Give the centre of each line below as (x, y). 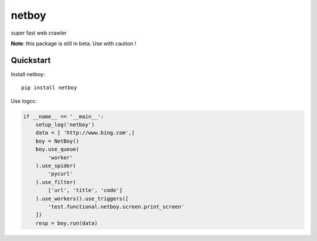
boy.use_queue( (57, 149)
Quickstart (31, 60)
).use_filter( (56, 182)
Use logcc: (24, 101)
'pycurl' (60, 174)
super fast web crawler (39, 33)
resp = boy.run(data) (67, 223)
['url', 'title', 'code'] (85, 190)
